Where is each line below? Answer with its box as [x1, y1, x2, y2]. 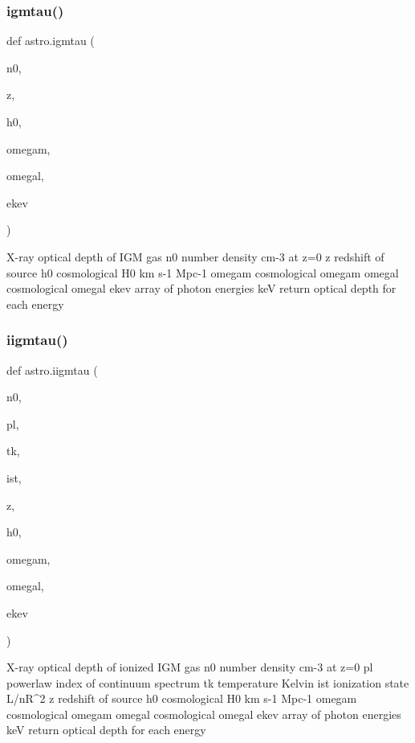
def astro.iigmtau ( [6, 361, 98, 378]
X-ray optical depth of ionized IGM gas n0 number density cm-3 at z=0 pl [6, 659, 373, 675]
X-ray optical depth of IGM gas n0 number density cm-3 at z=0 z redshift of [6, 248, 384, 265]
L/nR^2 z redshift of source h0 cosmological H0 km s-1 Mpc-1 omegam [6, 690, 357, 707]
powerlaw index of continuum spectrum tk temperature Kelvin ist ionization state [6, 674, 409, 691]
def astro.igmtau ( [6, 32, 95, 49]
